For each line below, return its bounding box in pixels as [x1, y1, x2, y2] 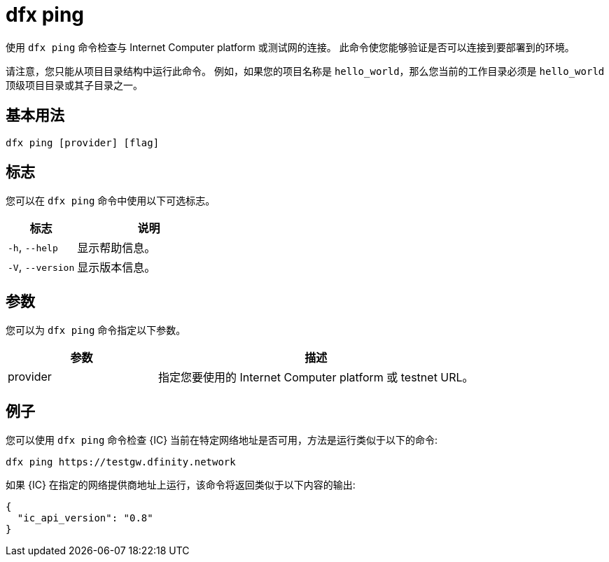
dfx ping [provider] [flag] [6, 136, 160, 148]
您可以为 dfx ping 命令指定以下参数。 [6, 324, 186, 337]
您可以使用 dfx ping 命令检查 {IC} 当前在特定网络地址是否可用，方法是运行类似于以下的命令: [6, 434, 438, 447]
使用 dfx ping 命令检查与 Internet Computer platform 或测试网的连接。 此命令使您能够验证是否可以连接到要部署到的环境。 [6, 41, 575, 53]
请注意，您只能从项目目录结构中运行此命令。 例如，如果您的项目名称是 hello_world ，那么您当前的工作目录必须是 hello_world [6, 64, 605, 77]
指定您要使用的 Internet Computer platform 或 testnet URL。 [158, 370, 474, 385]
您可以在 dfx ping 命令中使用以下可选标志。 [6, 195, 216, 207]
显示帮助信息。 [77, 241, 156, 255]
